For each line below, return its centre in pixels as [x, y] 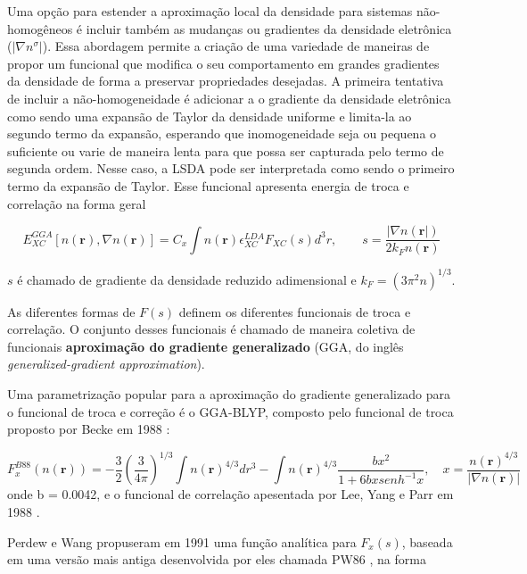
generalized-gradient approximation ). [106, 364]
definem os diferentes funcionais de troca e [295, 311]
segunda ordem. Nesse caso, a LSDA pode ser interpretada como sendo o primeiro [231, 168]
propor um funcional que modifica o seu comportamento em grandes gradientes [223, 63]
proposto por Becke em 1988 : [89, 429]
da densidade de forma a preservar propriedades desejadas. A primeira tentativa [226, 81]
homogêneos [40, 28]
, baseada [427, 541]
